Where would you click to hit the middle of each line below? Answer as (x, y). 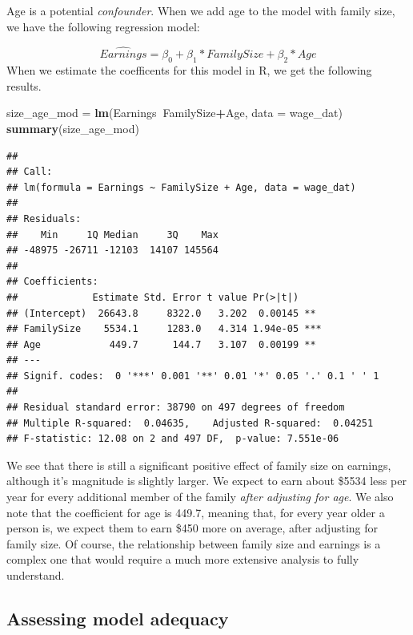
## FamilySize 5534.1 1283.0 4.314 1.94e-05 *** (164, 329)
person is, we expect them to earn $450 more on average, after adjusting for (192, 528)
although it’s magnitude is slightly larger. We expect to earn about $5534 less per (206, 481)
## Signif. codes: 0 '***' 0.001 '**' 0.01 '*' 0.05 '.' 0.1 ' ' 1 (193, 376)
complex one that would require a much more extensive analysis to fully (183, 559)
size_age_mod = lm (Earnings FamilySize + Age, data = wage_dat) (174, 113)
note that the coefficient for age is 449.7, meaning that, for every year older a (196, 512)
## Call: (30, 172)
